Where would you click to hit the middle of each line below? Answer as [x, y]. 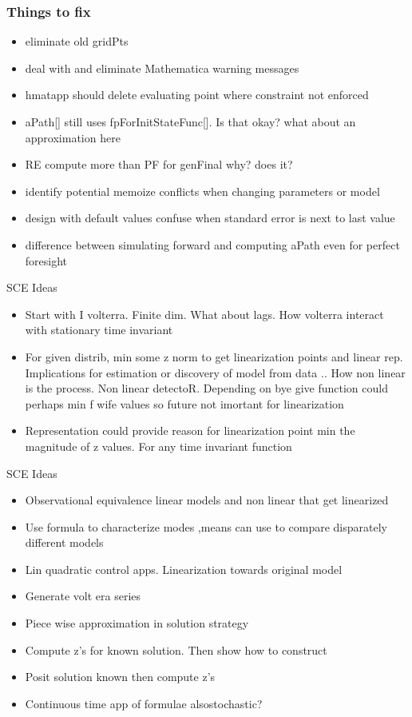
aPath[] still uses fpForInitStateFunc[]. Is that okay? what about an [190, 121]
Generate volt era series [83, 596]
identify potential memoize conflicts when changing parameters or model [202, 191]
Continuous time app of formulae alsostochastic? [144, 703]
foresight [46, 260]
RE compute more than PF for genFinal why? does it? [159, 164]
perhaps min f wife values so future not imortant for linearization [184, 403]
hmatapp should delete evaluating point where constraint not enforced [197, 95]
